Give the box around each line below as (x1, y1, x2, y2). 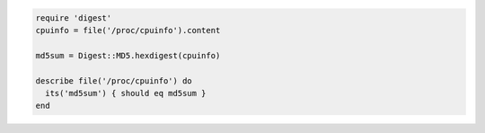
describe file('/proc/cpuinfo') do (35, 75, 192, 85)
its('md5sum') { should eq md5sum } (45, 88, 207, 98)
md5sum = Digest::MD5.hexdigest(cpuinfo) (35, 50, 221, 60)
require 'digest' (35, 13, 112, 22)
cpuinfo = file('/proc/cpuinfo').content (35, 25, 221, 35)
